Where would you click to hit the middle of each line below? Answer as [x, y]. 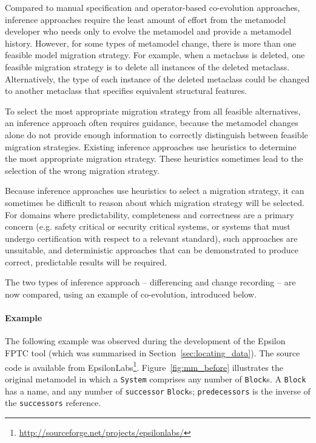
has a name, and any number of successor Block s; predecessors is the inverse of [158, 391]
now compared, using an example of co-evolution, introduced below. [131, 294]
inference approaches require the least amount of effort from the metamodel [146, 19]
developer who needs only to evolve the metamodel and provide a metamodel [148, 31]
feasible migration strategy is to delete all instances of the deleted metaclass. [147, 66]
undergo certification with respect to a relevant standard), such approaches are [151, 238]
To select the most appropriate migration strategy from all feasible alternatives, [153, 111]
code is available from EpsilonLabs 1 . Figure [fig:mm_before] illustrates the [144, 366]
